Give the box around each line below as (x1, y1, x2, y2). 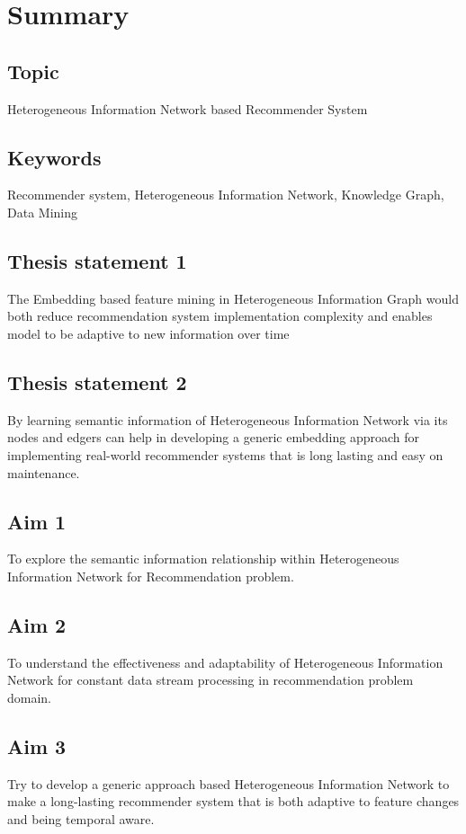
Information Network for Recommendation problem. (7, 566, 294, 585)
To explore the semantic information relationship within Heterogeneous (7, 549, 399, 568)
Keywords (7, 143, 102, 171)
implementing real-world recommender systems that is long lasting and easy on (7, 445, 444, 464)
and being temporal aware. (7, 809, 155, 828)
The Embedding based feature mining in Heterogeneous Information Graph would (7, 288, 459, 307)
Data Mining (7, 202, 77, 221)
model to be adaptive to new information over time (7, 324, 290, 342)
